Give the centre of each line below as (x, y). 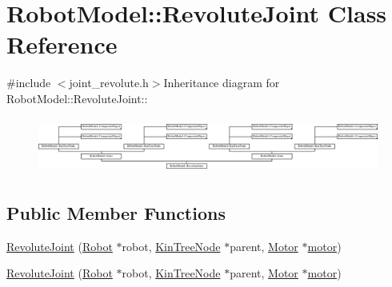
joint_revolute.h (109, 83)
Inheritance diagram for (222, 83)
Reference (62, 44)
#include (29, 83)
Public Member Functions (116, 212)
